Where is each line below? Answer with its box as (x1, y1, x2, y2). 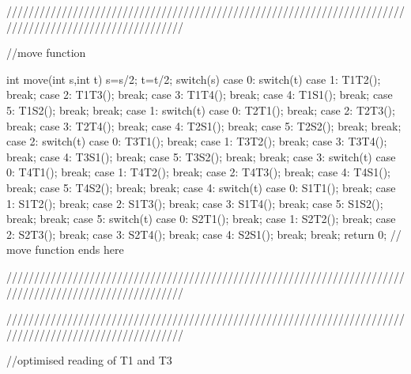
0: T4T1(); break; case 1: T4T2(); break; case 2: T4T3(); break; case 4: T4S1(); (6, 164, 391, 180)
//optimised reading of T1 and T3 (6, 352, 172, 368)
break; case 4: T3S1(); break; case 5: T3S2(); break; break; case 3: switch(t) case (6, 148, 396, 164)
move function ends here (6, 241, 124, 258)
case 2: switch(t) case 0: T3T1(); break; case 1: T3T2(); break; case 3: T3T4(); (6, 133, 387, 149)
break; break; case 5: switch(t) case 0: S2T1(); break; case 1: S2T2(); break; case (6, 210, 396, 227)
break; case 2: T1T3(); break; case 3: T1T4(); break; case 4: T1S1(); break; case (6, 86, 393, 103)
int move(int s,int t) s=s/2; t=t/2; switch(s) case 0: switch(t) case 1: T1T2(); (6, 70, 381, 87)
